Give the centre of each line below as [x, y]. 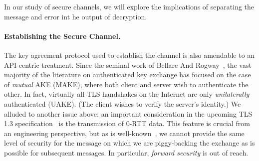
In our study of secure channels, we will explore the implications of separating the [129, 6]
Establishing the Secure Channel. [62, 36]
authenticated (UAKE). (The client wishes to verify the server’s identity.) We [123, 103]
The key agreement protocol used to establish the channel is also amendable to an [129, 55]
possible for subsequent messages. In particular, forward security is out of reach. [126, 152]
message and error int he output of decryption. [76, 16]
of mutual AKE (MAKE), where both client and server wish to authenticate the [126, 84]
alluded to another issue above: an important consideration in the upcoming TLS [128, 113]
